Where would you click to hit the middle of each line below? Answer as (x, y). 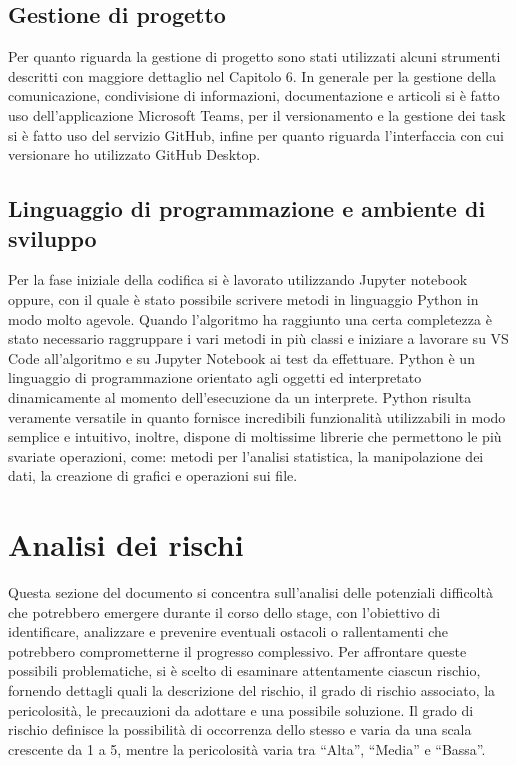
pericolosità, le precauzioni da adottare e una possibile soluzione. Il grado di (241, 709)
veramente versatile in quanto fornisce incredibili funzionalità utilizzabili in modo (257, 416)
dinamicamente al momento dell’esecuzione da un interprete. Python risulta (240, 396)
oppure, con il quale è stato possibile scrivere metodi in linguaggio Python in (243, 298)
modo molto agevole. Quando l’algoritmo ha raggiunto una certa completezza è (250, 318)
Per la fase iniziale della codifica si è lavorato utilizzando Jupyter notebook (238, 279)
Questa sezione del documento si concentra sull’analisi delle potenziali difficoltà (250, 592)
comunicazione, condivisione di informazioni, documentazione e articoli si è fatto (254, 95)
